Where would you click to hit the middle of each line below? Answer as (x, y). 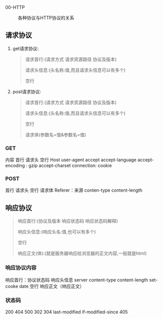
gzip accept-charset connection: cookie (70, 166)
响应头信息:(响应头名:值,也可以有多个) (57, 232)
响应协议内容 (21, 268)
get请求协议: (26, 48)
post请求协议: (27, 91)
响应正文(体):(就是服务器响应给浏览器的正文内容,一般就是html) (82, 254)
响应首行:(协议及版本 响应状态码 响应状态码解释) (68, 221)
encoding (15, 166)
